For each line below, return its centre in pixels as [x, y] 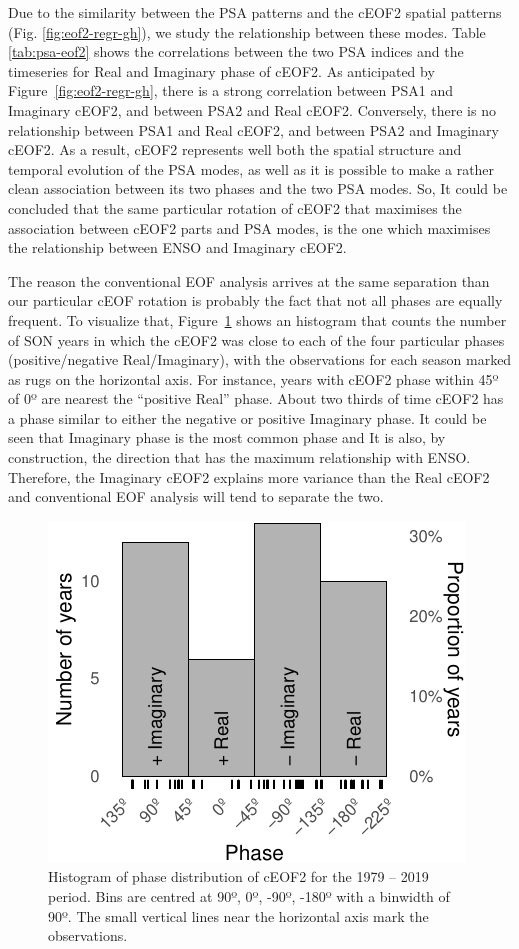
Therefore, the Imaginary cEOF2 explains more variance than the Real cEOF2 [249, 476]
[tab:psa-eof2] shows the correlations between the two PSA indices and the [236, 51]
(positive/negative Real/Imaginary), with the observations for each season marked [260, 359]
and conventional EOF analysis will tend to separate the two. [196, 496]
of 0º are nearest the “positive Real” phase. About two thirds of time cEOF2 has [256, 398]
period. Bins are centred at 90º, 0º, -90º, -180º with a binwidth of [249, 896]
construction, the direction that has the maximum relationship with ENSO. [239, 457]
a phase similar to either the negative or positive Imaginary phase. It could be [247, 417]
